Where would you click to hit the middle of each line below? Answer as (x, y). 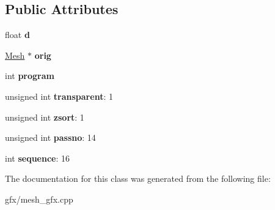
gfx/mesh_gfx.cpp (39, 199)
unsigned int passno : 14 (50, 137)
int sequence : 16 (38, 158)
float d (17, 35)
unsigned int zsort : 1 (45, 117)
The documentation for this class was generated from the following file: (138, 178)
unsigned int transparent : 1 (59, 96)
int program (30, 76)
